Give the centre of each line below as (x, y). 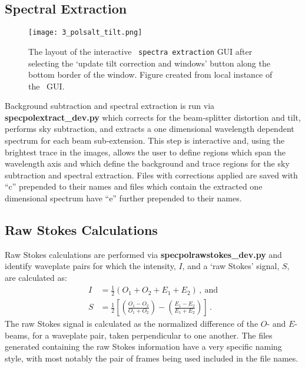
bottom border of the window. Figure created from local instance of (150, 74)
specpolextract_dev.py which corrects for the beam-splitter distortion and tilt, (153, 117)
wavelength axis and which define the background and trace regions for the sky (147, 163)
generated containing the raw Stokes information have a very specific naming (143, 347)
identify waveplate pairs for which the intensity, (90, 266)
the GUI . (47, 86)
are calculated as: (36, 278)
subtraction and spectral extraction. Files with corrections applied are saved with (151, 175)
